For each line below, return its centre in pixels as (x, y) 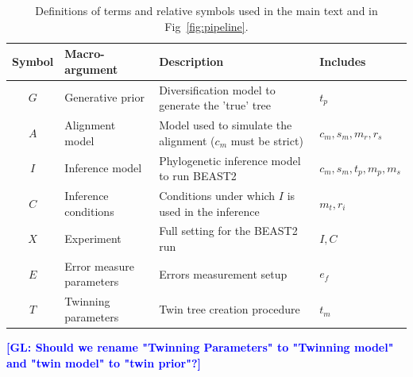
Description (191, 61)
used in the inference (209, 211)
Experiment (93, 239)
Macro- (85, 54)
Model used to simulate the (226, 125)
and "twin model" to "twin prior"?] (104, 362)
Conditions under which (217, 195)
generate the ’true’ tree (215, 105)
